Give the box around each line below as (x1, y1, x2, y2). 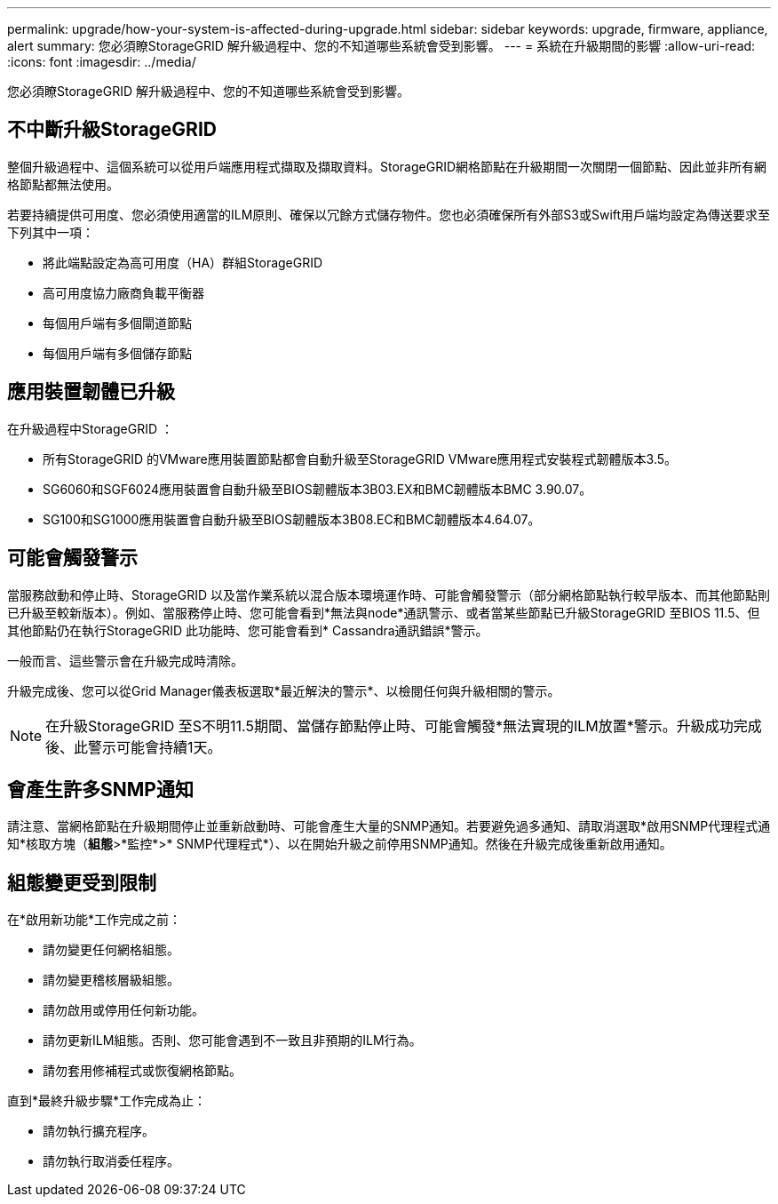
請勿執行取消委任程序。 (43, 1153, 179, 1169)
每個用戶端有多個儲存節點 (43, 345, 192, 361)
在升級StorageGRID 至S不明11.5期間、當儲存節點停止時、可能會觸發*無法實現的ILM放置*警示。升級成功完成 (45, 716, 762, 735)
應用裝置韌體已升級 (7, 380, 175, 403)
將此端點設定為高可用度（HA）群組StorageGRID (43, 254, 323, 270)
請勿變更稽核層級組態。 (43, 972, 179, 988)
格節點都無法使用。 (7, 176, 119, 192)
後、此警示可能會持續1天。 (45, 738, 222, 756)
